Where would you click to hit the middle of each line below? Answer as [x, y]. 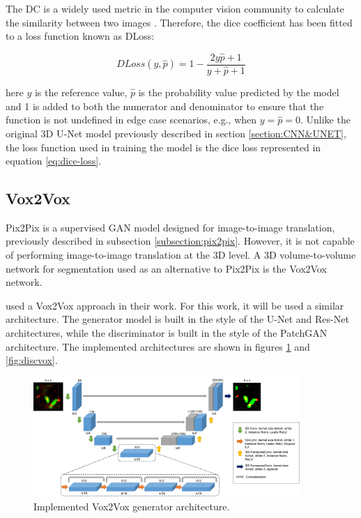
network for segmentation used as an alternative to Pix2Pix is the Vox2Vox [166, 268]
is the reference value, [81, 92]
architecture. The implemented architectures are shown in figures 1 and [158, 346]
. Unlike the [325, 120]
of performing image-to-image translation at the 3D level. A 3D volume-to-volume [181, 255]
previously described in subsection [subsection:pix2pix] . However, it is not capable [180, 241]
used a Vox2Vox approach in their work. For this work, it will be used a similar [175, 305]
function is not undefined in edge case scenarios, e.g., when [131, 120]
